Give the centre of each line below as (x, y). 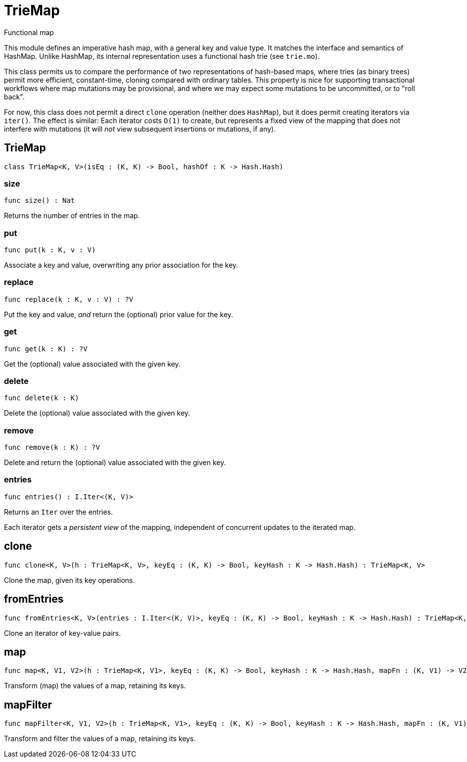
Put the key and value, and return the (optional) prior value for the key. (119, 314)
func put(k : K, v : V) (50, 250)
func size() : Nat (40, 201)
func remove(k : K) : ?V (52, 448)
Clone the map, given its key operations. (70, 580)
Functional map (29, 32)
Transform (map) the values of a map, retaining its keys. (95, 686)
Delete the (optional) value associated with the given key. (97, 413)
